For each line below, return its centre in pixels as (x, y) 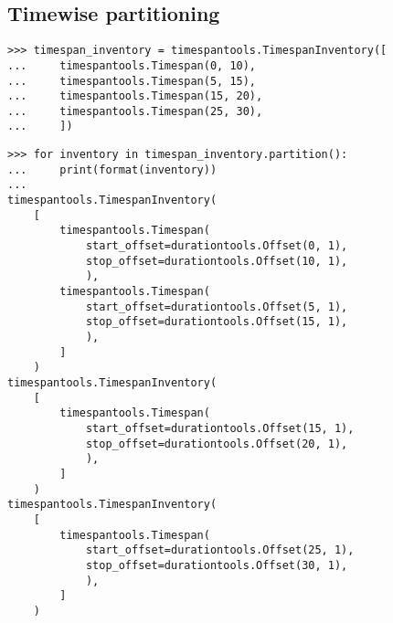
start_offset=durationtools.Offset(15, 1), (220, 428)
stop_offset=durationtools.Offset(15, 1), (217, 322)
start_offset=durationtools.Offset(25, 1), (220, 550)
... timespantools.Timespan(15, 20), (135, 96)
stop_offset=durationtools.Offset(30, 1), (217, 565)
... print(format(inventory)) (112, 169)
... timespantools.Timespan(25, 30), (135, 111)
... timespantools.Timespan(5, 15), (132, 81)
